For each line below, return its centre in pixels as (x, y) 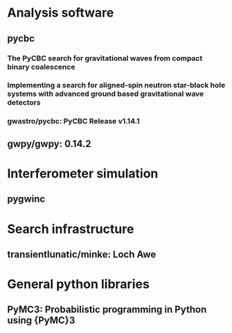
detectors (24, 103)
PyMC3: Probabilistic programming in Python (107, 310)
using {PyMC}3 (41, 321)
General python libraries (79, 284)
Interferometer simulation (83, 173)
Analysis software (61, 13)
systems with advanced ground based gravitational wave (106, 94)
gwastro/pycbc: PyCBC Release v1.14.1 (73, 121)
